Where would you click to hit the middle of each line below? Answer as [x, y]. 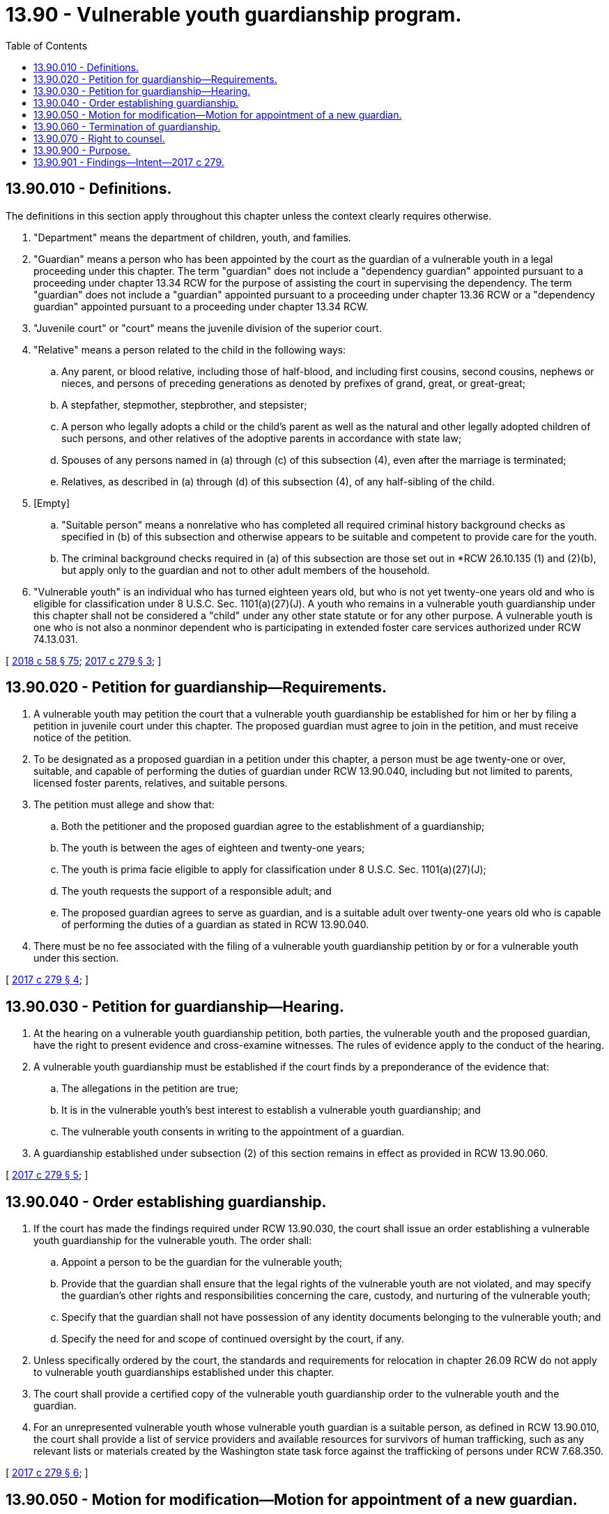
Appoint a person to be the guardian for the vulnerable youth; [202, 1262]
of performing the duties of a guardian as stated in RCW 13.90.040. [215, 925]
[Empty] [52, 503]
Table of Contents [47, 45]
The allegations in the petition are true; [150, 1089]
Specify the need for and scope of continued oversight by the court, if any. [233, 1339]
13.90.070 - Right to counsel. [99, 138]
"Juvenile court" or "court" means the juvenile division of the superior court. [208, 328]
